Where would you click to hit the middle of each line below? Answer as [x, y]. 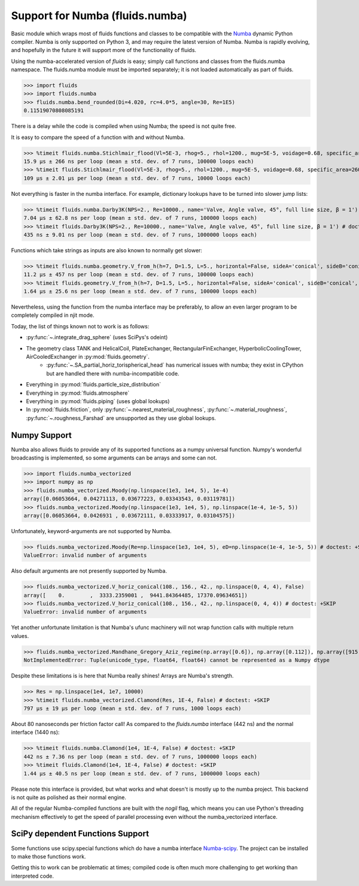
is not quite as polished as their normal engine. [69, 797]
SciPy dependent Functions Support [80, 834]
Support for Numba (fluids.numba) [99, 16]
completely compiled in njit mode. [53, 315]
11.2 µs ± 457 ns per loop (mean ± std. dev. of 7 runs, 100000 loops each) [139, 275]
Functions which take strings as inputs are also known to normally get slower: [107, 250]
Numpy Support [41, 435]
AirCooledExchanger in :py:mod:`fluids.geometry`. [88, 357]
